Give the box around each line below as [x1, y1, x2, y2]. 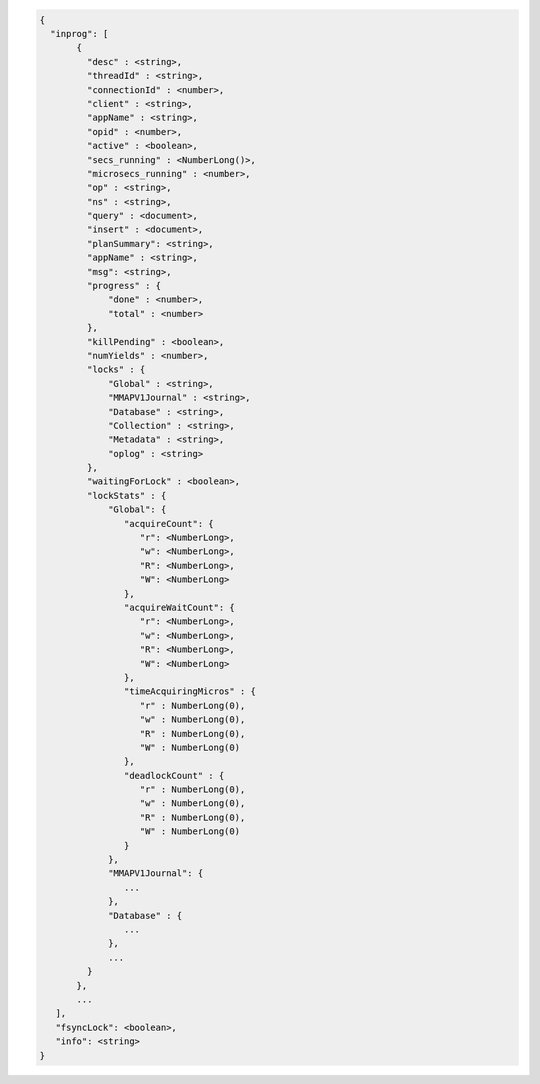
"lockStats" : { [86, 490, 167, 501]
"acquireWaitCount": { [123, 602, 235, 613]
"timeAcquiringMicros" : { [123, 686, 257, 697]
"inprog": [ [50, 28, 109, 39]
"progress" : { [86, 280, 162, 292]
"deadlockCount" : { [123, 770, 225, 781]
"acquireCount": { [123, 518, 214, 529]
